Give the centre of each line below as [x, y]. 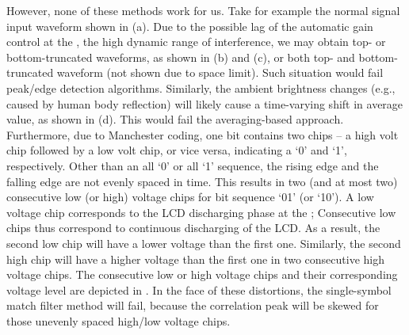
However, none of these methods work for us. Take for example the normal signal [203, 10]
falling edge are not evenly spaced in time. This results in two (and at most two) [202, 181]
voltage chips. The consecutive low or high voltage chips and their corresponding [202, 274]
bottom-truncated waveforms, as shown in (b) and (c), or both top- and [181, 57]
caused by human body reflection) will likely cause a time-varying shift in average [205, 103]
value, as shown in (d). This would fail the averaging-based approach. [175, 119]
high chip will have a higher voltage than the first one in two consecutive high [196, 259]
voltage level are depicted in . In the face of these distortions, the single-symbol [199, 289]
